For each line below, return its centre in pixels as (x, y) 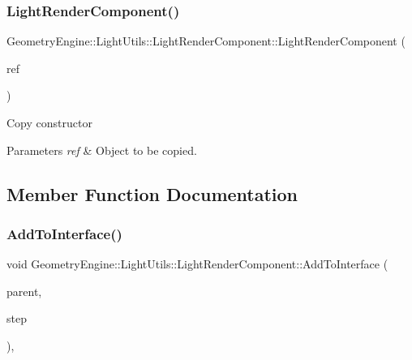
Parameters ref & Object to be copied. (102, 150)
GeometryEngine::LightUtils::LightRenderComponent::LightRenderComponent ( (206, 41)
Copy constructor (49, 122)
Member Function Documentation (152, 193)
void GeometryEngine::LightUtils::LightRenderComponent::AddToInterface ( (197, 264)
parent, (24, 291)
